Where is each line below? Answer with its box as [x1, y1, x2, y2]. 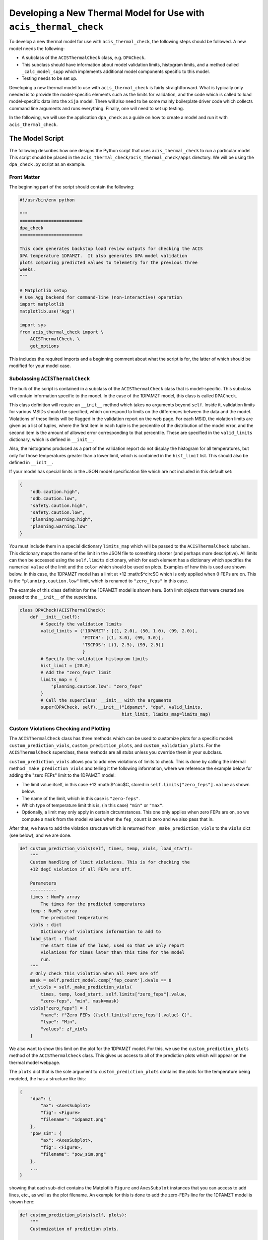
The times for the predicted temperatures [40, 901, 146, 907]
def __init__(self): [30, 614, 80, 620]
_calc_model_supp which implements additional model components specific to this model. [21, 68, 210, 74]
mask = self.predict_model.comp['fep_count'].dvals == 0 [30, 977, 172, 983]
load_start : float [30, 935, 78, 941]
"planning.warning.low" [30, 523, 88, 529]
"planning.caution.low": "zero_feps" [51, 683, 143, 689]
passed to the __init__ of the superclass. [9, 594, 98, 600]
